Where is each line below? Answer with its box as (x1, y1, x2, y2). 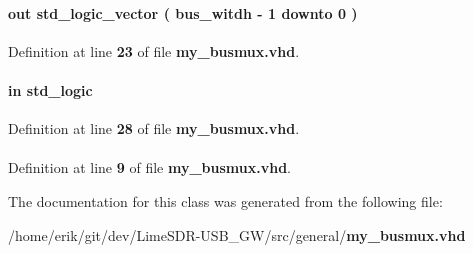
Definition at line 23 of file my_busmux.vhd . (8, 40, 300, 61)
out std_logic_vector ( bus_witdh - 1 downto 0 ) (8, 2, 358, 23)
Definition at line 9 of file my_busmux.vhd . (8, 157, 291, 178)
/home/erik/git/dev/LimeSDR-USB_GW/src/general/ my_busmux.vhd (8, 224, 466, 245)
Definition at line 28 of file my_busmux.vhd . (8, 118, 300, 139)
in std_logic (8, 79, 93, 100)
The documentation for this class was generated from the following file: (8, 190, 443, 211)
